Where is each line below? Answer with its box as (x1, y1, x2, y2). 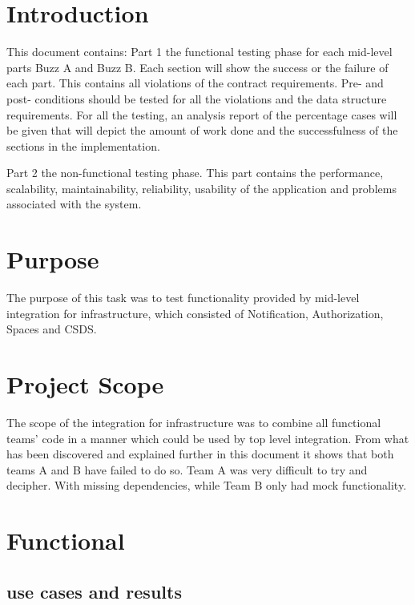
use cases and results (6, 579, 182, 603)
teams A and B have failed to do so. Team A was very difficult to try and (6, 461, 368, 478)
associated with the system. (6, 196, 142, 212)
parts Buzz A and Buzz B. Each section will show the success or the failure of (6, 58, 389, 75)
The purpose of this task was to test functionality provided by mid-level (6, 289, 360, 306)
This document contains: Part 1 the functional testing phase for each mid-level (6, 43, 393, 60)
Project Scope (6, 368, 164, 401)
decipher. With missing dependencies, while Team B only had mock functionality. (6, 477, 407, 494)
